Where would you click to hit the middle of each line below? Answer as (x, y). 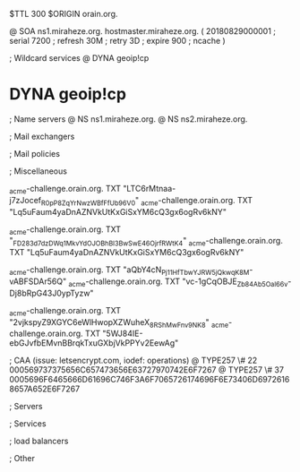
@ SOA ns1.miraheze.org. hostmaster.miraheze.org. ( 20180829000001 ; (142, 31)
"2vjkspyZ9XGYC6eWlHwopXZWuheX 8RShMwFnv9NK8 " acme (119, 323)
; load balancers (39, 441)
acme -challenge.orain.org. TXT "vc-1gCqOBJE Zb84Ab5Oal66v (178, 282)
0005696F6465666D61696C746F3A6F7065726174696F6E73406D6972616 (150, 380)
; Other (22, 459)
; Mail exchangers (42, 136)
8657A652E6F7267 (45, 389)
